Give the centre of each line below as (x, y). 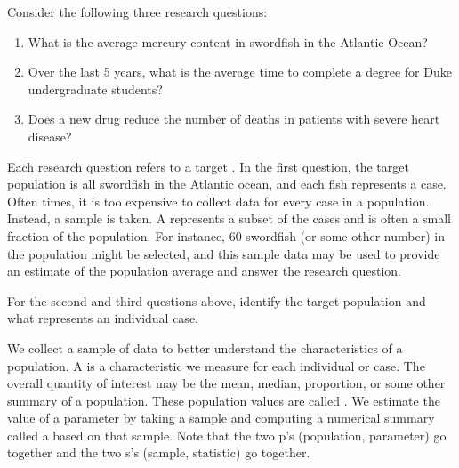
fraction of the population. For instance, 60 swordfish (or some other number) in (226, 235)
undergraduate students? (95, 89)
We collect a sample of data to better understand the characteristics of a (205, 347)
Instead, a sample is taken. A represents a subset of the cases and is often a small (229, 218)
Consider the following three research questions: (137, 12)
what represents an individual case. (103, 318)
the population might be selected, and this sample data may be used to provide (224, 253)
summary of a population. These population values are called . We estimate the (224, 400)
